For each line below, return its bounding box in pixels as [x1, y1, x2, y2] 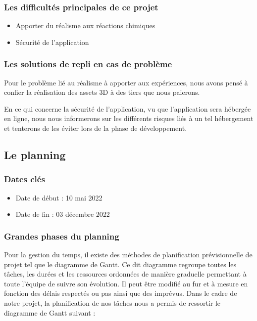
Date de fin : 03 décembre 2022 [15, 209, 110, 219]
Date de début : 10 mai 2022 [15, 192, 103, 202]
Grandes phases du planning [4, 230, 119, 242]
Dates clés [4, 173, 45, 185]
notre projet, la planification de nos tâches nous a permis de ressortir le [4, 297, 221, 308]
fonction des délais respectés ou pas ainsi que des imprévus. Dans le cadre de [4, 288, 237, 298]
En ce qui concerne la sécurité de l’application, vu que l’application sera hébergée [4, 103, 251, 114]
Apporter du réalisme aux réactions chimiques [15, 20, 155, 31]
